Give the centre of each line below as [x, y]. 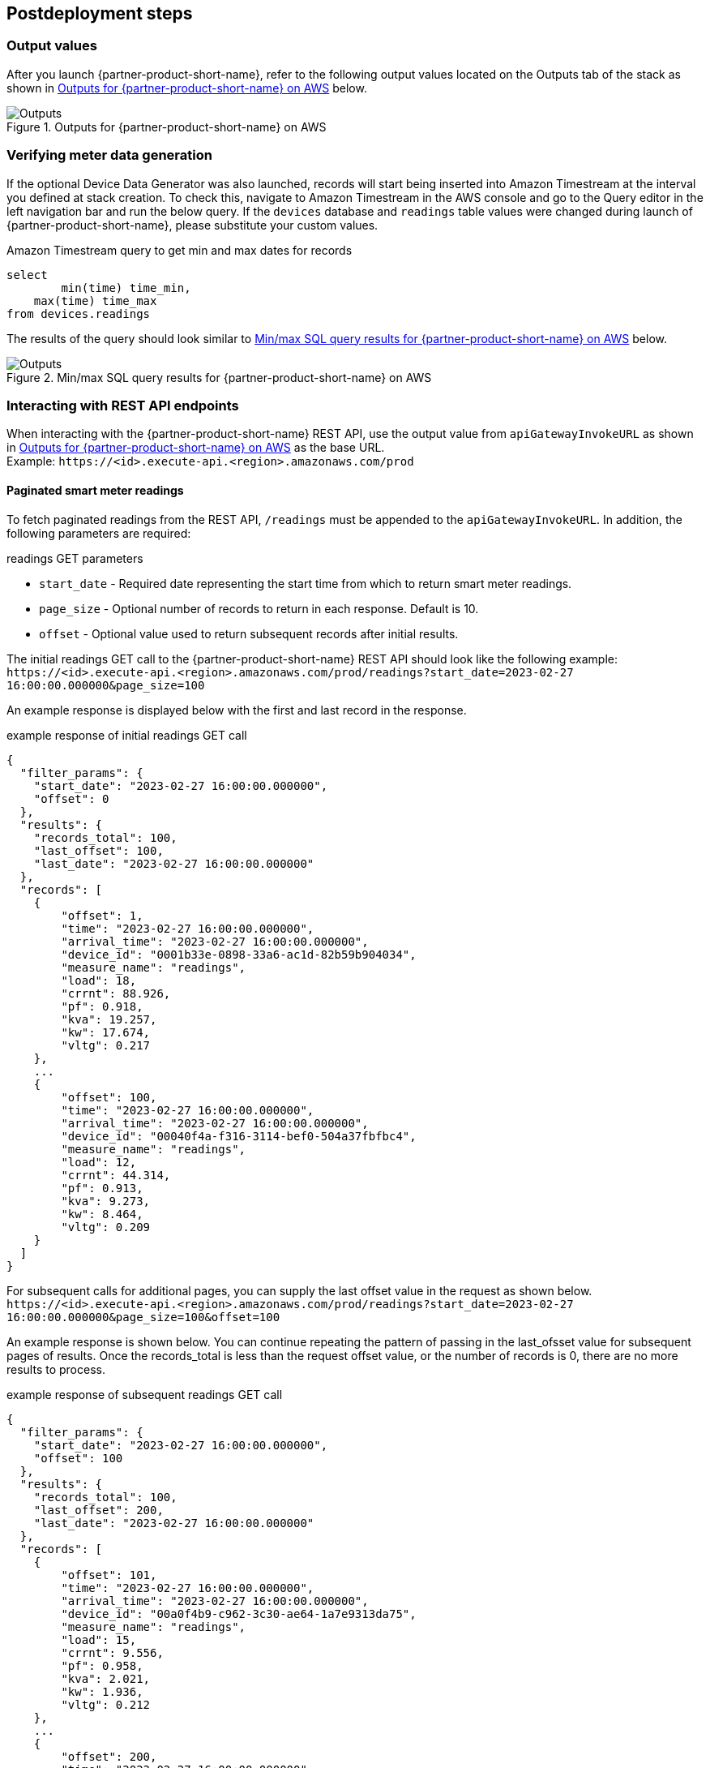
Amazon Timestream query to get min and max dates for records [180, 250]
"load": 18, [99, 980]
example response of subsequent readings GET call [145, 1394]
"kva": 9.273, [106, 1201]
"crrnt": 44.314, [116, 1175]
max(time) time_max [95, 300]
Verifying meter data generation [109, 155]
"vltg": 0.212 [106, 1704]
